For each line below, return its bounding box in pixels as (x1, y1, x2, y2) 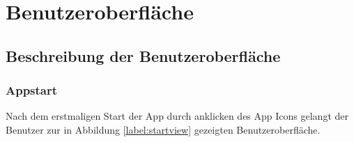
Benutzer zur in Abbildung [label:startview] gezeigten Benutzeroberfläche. (6, 122, 321, 136)
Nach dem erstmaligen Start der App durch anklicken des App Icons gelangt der (6, 109, 348, 123)
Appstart (6, 81, 58, 99)
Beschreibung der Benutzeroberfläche (6, 45, 281, 66)
